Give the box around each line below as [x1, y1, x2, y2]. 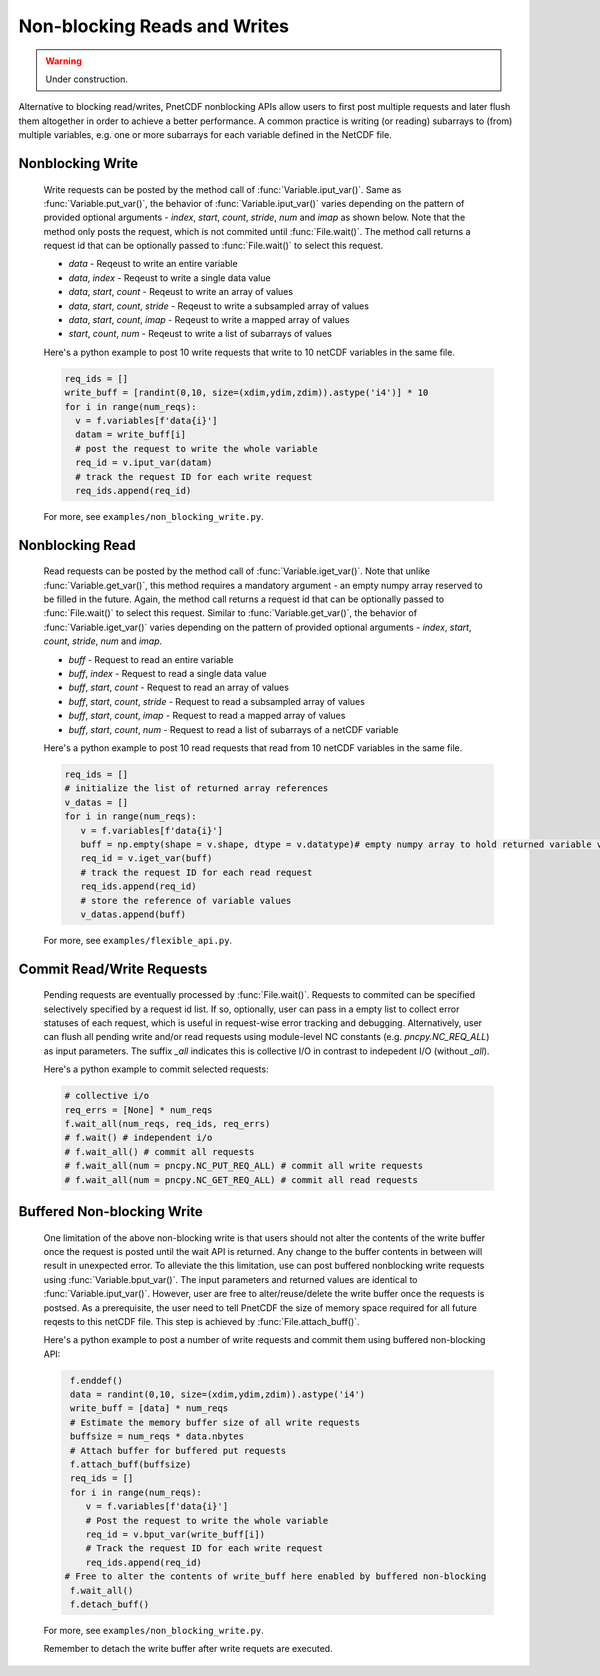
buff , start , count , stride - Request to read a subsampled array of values [68, 695, 365, 707]
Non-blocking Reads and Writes [18, 15, 290, 37]
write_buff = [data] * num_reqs [70, 1403, 229, 1414]
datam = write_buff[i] [75, 429, 187, 440]
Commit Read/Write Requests [18, 960, 208, 977]
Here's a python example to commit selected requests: [43, 1063, 269, 1075]
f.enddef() [70, 1375, 124, 1386]
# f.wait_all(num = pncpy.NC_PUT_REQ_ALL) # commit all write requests [64, 1160, 424, 1172]
